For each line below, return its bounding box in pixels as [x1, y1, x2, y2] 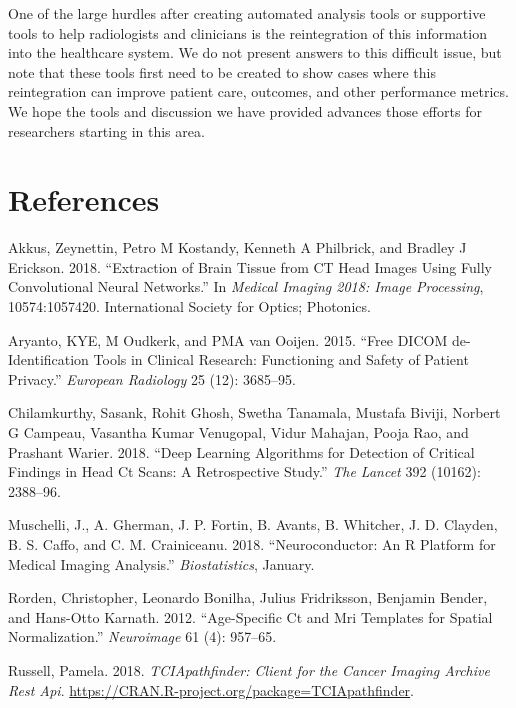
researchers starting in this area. [8, 120, 205, 141]
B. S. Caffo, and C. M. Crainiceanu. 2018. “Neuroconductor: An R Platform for [8, 534, 496, 554]
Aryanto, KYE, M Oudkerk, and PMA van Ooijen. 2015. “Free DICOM [8, 329, 448, 350]
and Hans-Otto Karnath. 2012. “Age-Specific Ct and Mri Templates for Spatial [8, 606, 493, 627]
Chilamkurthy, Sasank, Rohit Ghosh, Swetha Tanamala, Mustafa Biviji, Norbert [8, 402, 501, 423]
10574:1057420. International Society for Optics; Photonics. [8, 296, 371, 317]
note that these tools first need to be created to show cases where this [8, 61, 436, 82]
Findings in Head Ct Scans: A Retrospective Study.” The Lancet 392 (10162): [8, 461, 481, 482]
